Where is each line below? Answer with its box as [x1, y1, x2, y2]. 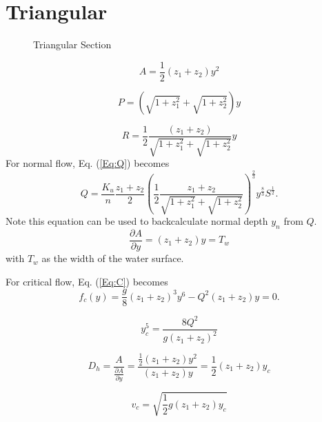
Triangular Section [33, 37, 112, 52]
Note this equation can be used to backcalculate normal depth [6, 214, 268, 228]
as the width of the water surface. [41, 251, 184, 265]
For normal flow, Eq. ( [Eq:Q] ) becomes [6, 156, 170, 170]
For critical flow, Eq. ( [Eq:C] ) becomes [6, 274, 168, 288]
